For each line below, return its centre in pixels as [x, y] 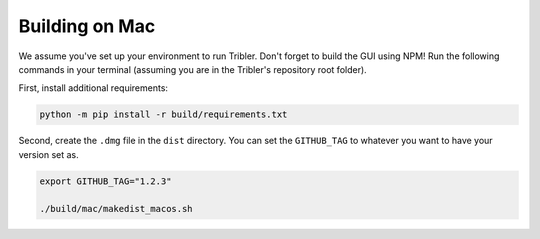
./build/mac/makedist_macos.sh [116, 209]
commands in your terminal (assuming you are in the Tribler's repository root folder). [192, 69]
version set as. [48, 154]
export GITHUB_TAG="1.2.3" [105, 181]
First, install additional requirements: [93, 88]
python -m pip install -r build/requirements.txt [163, 114]
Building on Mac [87, 26]
